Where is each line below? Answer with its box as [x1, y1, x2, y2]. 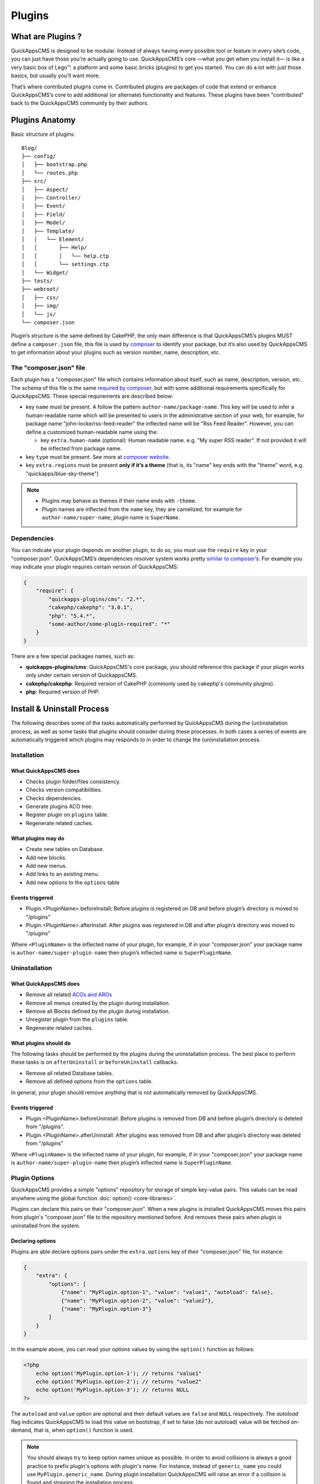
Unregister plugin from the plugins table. [25, 1016, 129, 1023]
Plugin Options [11, 1174, 55, 1182]
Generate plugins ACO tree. [25, 803, 93, 810]
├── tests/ [21, 277, 53, 284]
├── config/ [21, 153, 56, 160]
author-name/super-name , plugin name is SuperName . [41, 514, 180, 521]
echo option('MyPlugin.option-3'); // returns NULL [36, 1387, 190, 1393]
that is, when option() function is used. [33, 1426, 134, 1434]
